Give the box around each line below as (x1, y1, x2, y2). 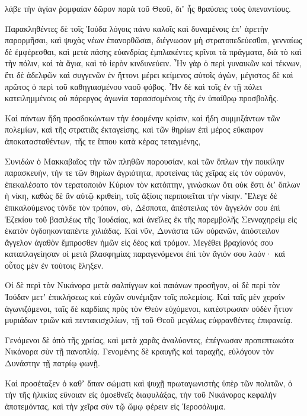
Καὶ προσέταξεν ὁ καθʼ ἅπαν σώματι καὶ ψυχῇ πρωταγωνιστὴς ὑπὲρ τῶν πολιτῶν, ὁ (5, 376, 293, 389)
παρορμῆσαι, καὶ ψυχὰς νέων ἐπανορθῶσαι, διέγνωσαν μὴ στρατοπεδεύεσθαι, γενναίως (5, 34, 302, 46)
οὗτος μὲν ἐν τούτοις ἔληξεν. (5, 259, 104, 271)
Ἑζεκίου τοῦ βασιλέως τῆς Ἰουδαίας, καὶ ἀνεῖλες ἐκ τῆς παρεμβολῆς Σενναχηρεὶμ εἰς (5, 212, 297, 225)
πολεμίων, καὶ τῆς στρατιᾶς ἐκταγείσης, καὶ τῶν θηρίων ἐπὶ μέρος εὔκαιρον (5, 123, 264, 136)
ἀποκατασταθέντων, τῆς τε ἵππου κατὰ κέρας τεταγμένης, (5, 134, 201, 147)
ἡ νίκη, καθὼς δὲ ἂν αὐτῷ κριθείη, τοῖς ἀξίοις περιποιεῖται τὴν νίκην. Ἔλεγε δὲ (5, 189, 277, 202)
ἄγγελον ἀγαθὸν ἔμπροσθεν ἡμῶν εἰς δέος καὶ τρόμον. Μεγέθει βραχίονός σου (5, 236, 273, 248)
